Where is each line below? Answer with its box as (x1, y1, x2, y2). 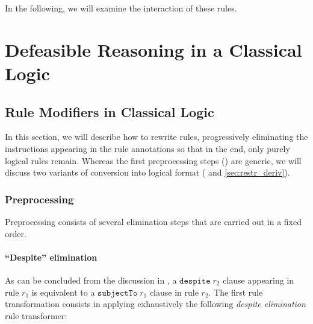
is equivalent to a (31, 285, 95, 298)
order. (5, 227, 26, 240)
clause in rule (149, 285, 199, 298)
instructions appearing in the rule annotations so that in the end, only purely (5, 142, 290, 154)
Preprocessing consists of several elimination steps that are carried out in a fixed (5, 215, 302, 227)
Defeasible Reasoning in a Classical (5, 37, 302, 62)
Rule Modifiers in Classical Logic (5, 102, 214, 121)
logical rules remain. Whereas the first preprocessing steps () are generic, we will (5, 154, 302, 167)
